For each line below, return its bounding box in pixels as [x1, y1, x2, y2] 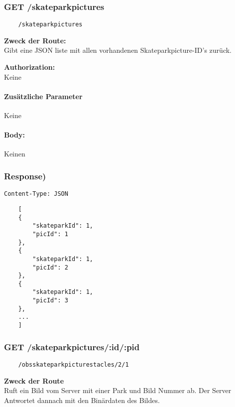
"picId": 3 [32, 297, 68, 304]
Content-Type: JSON [4, 190, 68, 198]
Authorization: [4, 62, 55, 72]
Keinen [4, 148, 25, 159]
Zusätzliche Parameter [4, 91, 83, 101]
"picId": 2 [32, 264, 68, 271]
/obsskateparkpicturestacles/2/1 [18, 361, 129, 368]
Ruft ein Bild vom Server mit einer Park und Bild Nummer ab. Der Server [4, 385, 232, 396]
